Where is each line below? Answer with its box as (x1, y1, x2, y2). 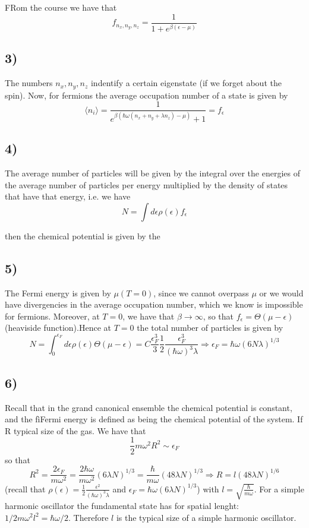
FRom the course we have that (5, 1, 117, 13)
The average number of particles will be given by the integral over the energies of (5, 166, 300, 179)
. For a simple (254, 482, 304, 495)
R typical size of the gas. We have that (5, 424, 146, 437)
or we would (259, 286, 304, 299)
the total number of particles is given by (137, 321, 283, 334)
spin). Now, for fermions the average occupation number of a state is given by (5, 88, 288, 101)
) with (197, 482, 219, 495)
